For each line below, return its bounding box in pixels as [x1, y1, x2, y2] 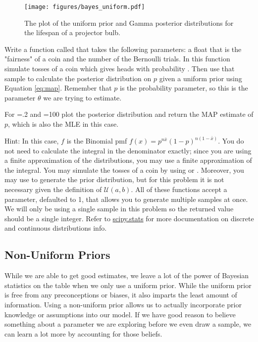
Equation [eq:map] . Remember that [4, 83, 112, 93]
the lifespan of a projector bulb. [24, 27, 120, 38]
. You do [218, 136, 244, 146]
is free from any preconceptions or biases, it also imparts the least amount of [4, 290, 237, 300]
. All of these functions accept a [131, 184, 227, 194]
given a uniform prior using [159, 73, 242, 83]
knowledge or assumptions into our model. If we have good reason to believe [4, 309, 236, 319]
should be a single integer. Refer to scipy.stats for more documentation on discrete [4, 213, 254, 223]
